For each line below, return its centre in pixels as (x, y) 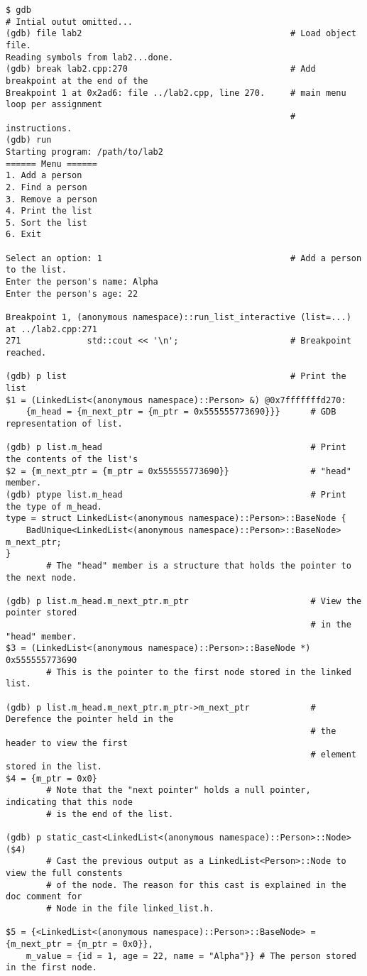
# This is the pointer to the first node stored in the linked (199, 672)
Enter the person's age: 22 (72, 294)
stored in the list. (54, 767)
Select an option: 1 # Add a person (184, 258)
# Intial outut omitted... (69, 22)
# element (333, 755)
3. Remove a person (51, 199)
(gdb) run (29, 140)
